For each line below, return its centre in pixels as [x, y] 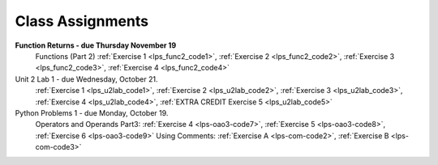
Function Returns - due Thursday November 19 [96, 45]
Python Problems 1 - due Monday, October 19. [92, 112]
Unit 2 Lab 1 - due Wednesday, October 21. [86, 79]
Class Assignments [82, 21]
